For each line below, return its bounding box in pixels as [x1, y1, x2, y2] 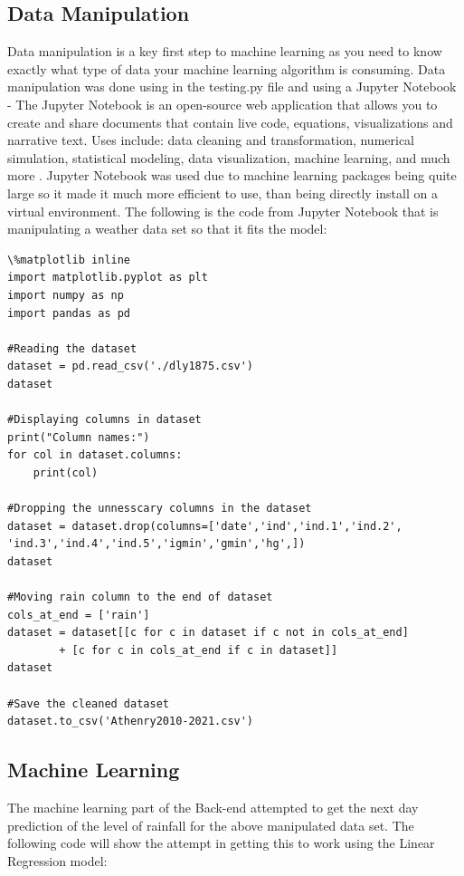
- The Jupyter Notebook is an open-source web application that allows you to [7, 94, 438, 113]
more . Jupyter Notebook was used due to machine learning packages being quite [7, 166, 457, 185]
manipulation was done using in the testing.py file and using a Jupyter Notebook [7, 77, 457, 96]
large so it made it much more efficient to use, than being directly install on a [7, 183, 438, 202]
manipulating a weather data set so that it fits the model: [7, 219, 327, 238]
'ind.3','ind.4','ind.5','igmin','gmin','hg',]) [7, 537, 306, 551]
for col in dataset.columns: [7, 448, 183, 462]
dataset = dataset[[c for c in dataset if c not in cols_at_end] [7, 626, 409, 640]
